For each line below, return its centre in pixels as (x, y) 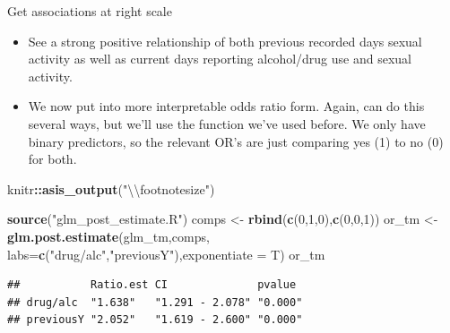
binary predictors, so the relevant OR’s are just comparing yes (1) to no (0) (236, 141)
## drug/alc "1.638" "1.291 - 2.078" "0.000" (155, 302)
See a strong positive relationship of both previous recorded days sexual (225, 41)
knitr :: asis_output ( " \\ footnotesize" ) (111, 188)
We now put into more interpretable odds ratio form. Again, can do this (226, 106)
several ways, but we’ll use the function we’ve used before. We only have (227, 123)
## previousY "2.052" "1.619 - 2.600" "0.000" (155, 320)
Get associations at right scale (90, 11)
